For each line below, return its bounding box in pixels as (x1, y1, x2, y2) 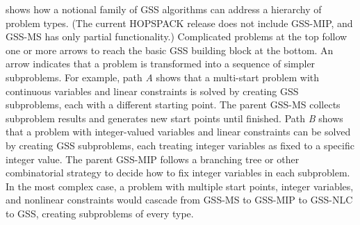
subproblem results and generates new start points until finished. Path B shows (6, 110, 343, 125)
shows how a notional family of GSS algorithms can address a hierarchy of (6, 2, 322, 16)
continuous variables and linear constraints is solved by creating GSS (6, 83, 299, 98)
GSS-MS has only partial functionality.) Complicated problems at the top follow (6, 29, 347, 44)
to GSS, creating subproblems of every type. (6, 206, 194, 220)
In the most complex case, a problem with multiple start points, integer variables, (6, 178, 354, 193)
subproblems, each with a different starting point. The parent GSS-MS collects (6, 97, 341, 112)
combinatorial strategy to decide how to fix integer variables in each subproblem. (6, 165, 350, 180)
